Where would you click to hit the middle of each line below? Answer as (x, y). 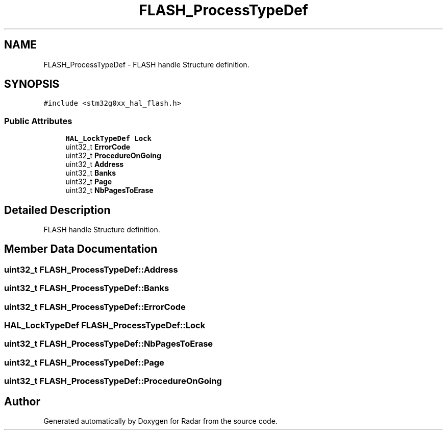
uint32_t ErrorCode (98, 147)
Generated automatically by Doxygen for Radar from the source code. (160, 421)
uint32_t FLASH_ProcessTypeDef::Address (91, 269)
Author (22, 401)
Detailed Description (57, 210)
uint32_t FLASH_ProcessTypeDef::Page (84, 362)
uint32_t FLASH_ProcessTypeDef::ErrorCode (95, 307)
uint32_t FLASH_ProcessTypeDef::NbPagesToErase (109, 344)
